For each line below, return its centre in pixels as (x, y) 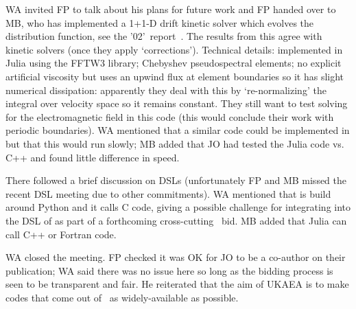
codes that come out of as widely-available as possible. (122, 297)
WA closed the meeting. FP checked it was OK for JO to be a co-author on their (176, 257)
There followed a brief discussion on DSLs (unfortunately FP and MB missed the (176, 180)
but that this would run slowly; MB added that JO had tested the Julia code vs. (175, 143)
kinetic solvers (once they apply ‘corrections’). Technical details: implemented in (174, 49)
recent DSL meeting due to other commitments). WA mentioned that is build (168, 193)
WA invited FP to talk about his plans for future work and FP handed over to (171, 9)
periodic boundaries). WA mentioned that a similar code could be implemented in (178, 130)
